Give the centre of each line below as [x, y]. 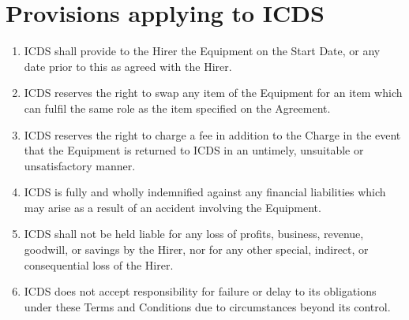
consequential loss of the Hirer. [99, 264]
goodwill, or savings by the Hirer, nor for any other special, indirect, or [196, 249]
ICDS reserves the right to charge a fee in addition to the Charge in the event [212, 134]
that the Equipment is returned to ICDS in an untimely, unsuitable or [194, 150]
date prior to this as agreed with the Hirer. [128, 66]
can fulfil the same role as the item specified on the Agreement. [177, 108]
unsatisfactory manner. [80, 165]
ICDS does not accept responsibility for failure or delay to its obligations [200, 291]
